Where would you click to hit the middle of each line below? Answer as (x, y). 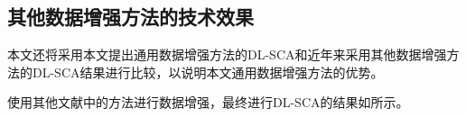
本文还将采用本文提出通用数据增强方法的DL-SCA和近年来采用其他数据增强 (227, 54)
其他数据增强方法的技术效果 (130, 17)
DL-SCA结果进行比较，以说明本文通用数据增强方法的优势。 (208, 72)
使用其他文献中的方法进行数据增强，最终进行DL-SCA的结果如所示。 (208, 102)
